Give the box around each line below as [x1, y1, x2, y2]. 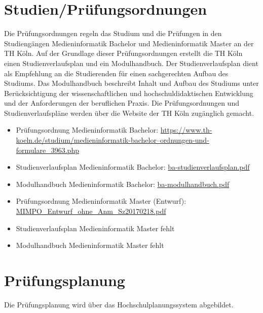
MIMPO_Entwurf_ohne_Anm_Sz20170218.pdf [16, 206, 166, 216]
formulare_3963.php [16, 144, 79, 155]
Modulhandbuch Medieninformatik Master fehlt [16, 240, 164, 251]
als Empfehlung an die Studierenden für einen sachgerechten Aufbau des [4, 68, 229, 78]
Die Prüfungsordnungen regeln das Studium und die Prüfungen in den [4, 28, 222, 39]
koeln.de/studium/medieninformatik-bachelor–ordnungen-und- [16, 135, 209, 145]
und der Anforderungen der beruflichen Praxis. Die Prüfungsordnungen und [4, 98, 239, 108]
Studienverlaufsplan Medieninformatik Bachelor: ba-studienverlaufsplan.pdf [16, 162, 250, 172]
